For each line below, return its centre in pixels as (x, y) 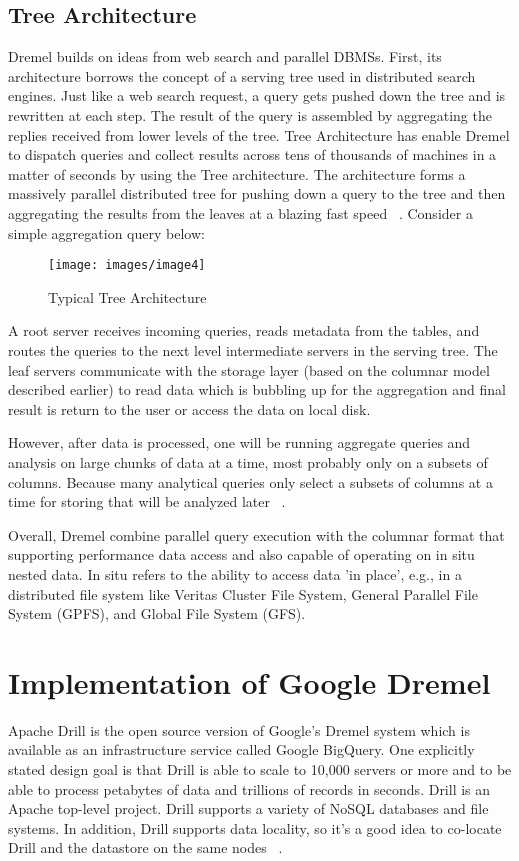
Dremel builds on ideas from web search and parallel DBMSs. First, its (225, 56)
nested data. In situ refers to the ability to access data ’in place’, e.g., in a (235, 573)
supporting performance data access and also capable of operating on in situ (241, 554)
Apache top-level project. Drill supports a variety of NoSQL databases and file (248, 808)
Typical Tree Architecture (127, 296)
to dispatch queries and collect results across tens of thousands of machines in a (252, 154)
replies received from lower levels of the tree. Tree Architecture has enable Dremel (259, 134)
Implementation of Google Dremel (249, 681)
